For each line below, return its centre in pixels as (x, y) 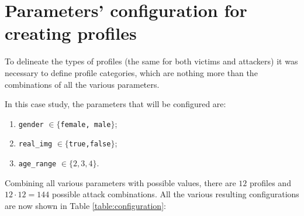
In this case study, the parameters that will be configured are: (115, 104)
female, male (86, 124)
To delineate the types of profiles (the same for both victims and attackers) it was (151, 61)
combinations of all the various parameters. (82, 84)
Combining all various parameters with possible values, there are (120, 182)
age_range (37, 164)
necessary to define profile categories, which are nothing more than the (131, 72)
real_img (35, 144)
